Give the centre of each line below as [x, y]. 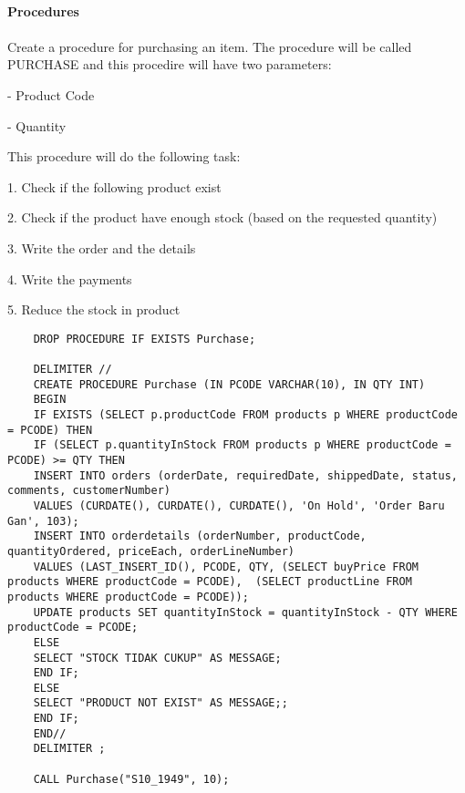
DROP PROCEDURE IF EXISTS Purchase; [145, 339]
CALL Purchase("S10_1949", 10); [131, 779]
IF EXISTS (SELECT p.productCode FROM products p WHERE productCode [245, 415]
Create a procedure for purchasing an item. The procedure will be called [210, 46]
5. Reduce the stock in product [94, 309]
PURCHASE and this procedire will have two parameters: [170, 64]
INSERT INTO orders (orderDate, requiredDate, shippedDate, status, [245, 475]
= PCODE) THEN [50, 430]
